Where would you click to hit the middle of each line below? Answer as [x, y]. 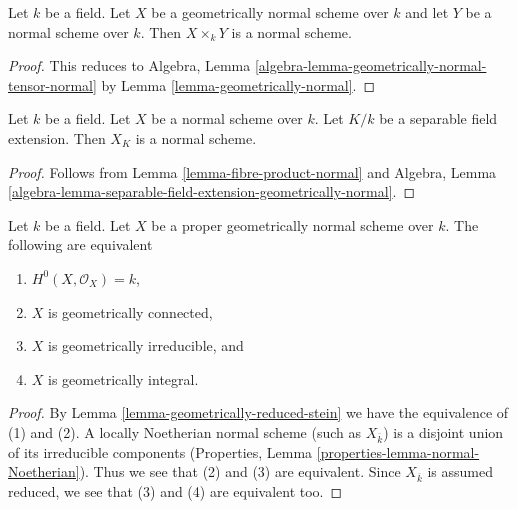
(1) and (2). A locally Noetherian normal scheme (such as [185, 431]
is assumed [460, 471]
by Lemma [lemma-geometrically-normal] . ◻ [238, 84]
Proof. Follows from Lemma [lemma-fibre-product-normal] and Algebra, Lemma [252, 171]
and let [427, 12]
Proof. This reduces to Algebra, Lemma [129, 65]
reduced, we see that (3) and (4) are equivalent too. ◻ [175, 491]
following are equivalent [80, 244]
